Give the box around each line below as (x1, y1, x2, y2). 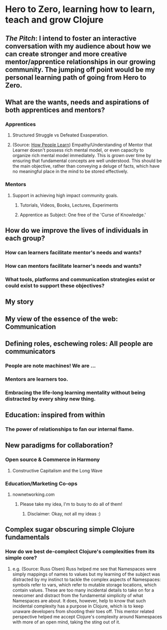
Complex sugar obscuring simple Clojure (5, 525, 135, 534)
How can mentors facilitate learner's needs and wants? (5, 262, 142, 269)
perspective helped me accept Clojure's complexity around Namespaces (12, 613, 163, 619)
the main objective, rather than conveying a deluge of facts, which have (12, 163, 160, 169)
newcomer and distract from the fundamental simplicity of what (12, 592, 144, 598)
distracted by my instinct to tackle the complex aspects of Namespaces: (12, 576, 161, 582)
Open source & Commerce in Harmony (5, 456, 100, 463)
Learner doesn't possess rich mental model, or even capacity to (12, 147, 144, 153)
